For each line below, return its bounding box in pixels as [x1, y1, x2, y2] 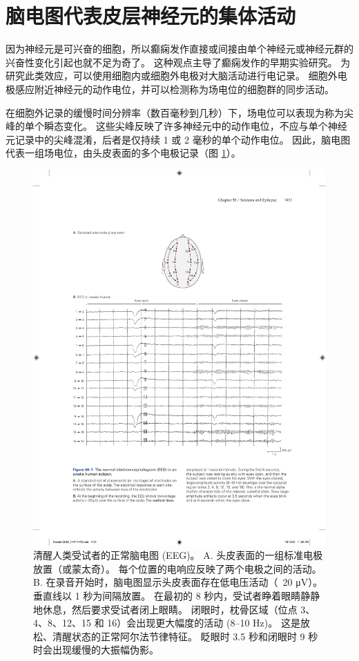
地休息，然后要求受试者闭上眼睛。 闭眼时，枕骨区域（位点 [33, 602, 298, 616]
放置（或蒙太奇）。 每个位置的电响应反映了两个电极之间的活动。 [33, 561, 322, 575]
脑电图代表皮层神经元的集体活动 [6, 1, 296, 30]
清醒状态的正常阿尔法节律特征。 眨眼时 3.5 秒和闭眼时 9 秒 [52, 629, 318, 643]
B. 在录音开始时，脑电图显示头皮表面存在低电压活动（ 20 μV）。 [33, 575, 323, 589]
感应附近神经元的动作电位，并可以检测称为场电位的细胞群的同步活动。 [14, 81, 334, 96]
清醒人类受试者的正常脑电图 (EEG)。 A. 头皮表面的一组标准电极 [33, 548, 323, 562]
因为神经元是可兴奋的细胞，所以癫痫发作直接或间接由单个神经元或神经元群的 [6, 41, 353, 56]
